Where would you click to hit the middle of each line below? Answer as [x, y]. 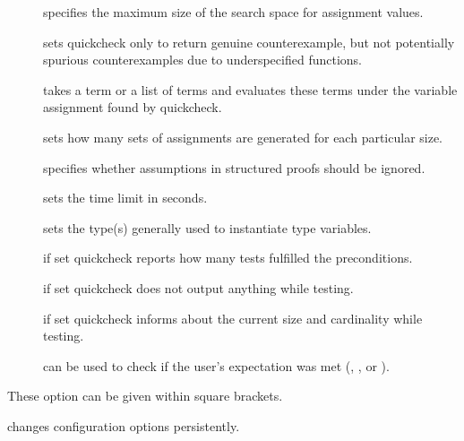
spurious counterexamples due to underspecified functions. [202, 60]
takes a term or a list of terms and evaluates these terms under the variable [250, 89]
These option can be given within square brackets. [145, 396]
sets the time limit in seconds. [125, 198]
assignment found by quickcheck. [133, 107]
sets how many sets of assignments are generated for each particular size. [243, 137]
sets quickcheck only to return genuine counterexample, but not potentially [249, 42]
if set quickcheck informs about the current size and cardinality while [233, 318]
